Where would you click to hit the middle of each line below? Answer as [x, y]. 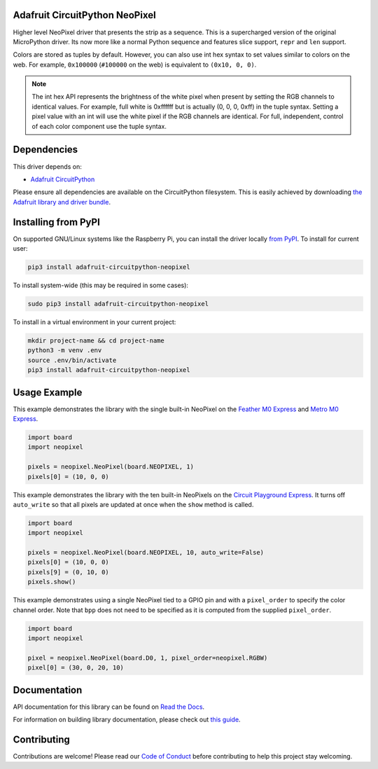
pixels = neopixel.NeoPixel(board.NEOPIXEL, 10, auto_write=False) [146, 553]
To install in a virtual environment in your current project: [94, 321]
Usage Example [48, 392]
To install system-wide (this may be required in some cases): [101, 285]
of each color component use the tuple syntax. [99, 126]
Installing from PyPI [57, 222]
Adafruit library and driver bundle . [62, 202]
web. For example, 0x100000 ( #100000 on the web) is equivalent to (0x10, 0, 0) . [135, 64]
